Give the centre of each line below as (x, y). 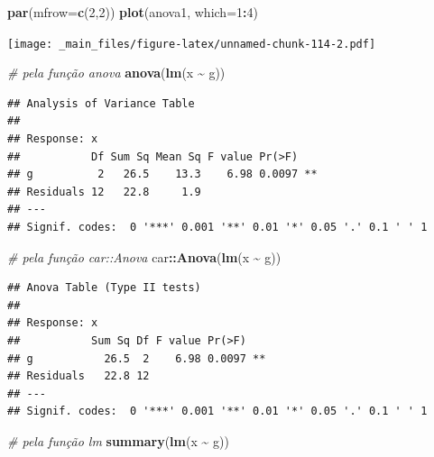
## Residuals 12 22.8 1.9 (104, 192)
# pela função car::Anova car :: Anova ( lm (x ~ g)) (144, 256)
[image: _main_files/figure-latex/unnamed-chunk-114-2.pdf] (192, 44)
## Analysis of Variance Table (101, 103)
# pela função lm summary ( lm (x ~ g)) (118, 440)
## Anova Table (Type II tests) (104, 288)
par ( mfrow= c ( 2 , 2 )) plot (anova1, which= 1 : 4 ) (133, 12)
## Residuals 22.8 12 (78, 376)
